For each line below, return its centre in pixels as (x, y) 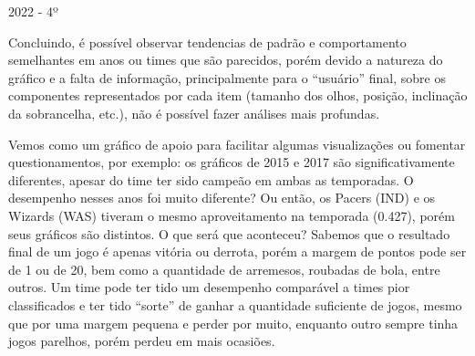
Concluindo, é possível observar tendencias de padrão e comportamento (207, 42)
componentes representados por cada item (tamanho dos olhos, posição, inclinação (238, 95)
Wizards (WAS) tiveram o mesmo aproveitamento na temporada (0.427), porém (232, 215)
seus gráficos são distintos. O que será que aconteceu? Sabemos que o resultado (229, 233)
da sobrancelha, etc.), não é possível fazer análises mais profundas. (194, 113)
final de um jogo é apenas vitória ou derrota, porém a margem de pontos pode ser (237, 251)
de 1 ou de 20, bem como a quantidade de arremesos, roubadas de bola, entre (224, 269)
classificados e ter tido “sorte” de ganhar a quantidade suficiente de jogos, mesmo (235, 304)
